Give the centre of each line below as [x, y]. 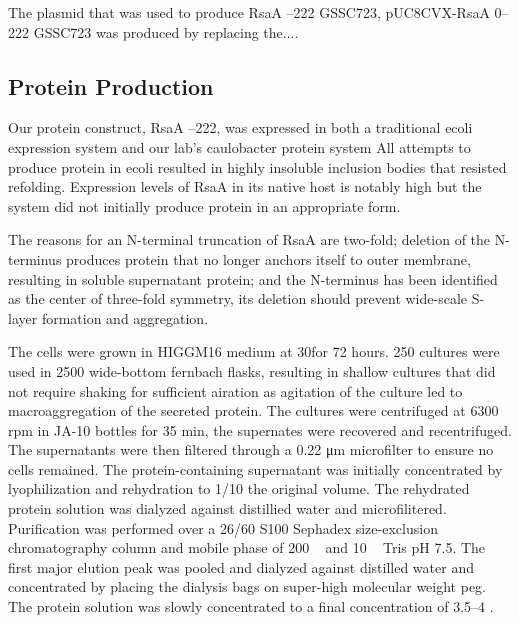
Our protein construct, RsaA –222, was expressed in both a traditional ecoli [240, 127]
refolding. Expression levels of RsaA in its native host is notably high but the [245, 186]
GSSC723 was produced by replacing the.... [166, 31]
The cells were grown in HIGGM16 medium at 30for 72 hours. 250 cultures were [254, 351]
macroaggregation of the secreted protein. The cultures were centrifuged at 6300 [253, 410]
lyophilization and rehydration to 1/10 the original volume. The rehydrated [239, 488]
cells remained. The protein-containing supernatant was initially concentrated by [255, 468]
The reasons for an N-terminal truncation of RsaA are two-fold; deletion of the [249, 239]
